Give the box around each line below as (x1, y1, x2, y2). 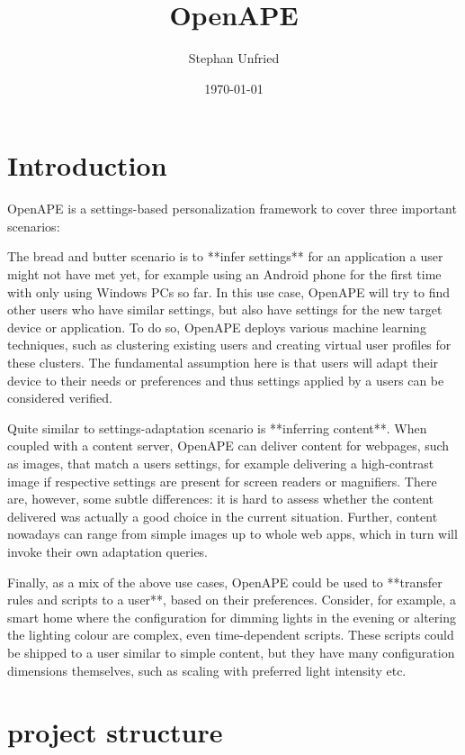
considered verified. (7, 388, 112, 407)
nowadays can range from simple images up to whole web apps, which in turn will (7, 524, 458, 543)
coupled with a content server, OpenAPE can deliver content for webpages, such (7, 436, 450, 455)
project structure (7, 714, 223, 750)
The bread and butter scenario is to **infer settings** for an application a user (7, 247, 443, 266)
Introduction (7, 147, 167, 184)
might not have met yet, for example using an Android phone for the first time (7, 265, 442, 284)
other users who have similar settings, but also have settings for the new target (7, 300, 443, 319)
